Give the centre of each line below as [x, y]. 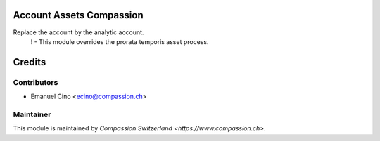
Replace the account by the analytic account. [78, 32]
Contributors [36, 82]
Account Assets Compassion [78, 15]
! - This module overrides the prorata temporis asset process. [120, 41]
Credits [30, 62]
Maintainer [32, 114]
